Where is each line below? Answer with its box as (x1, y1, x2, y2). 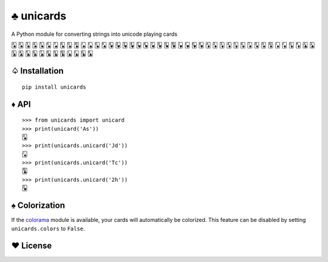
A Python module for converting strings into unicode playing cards (11, 30, 177, 38)
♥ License (11, 241, 52, 251)
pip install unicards (22, 83, 86, 91)
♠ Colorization (11, 201, 66, 211)
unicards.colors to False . (11, 225, 85, 232)
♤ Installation (11, 66, 64, 76)
